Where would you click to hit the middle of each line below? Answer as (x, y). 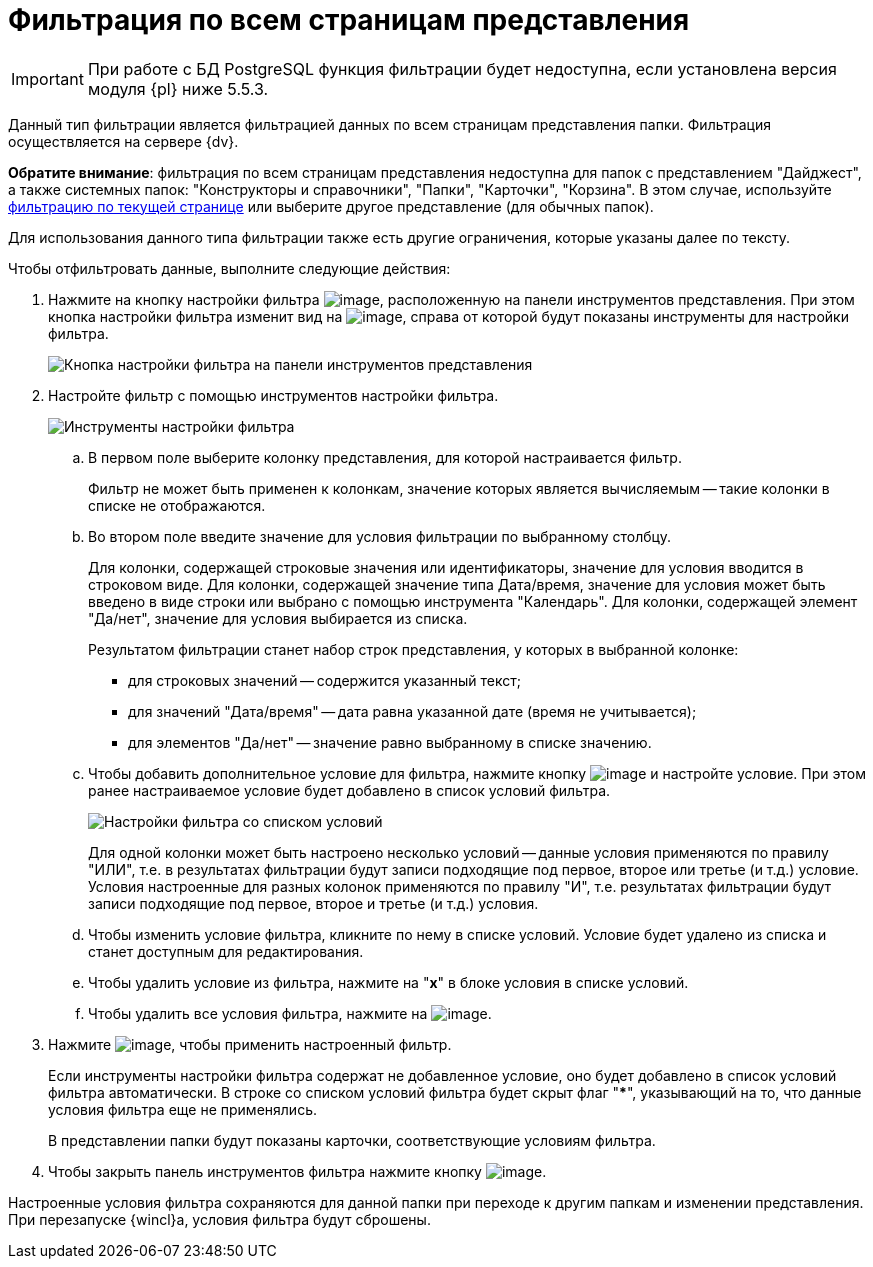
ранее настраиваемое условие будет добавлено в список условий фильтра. (349, 790)
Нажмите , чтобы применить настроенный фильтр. (250, 1044)
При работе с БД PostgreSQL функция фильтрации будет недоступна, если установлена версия (462, 68)
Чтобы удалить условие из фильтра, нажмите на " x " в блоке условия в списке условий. (388, 982)
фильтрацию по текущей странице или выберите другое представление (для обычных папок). (331, 206)
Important (47, 78)
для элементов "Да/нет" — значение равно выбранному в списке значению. (390, 742)
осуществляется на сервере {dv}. (123, 141)
